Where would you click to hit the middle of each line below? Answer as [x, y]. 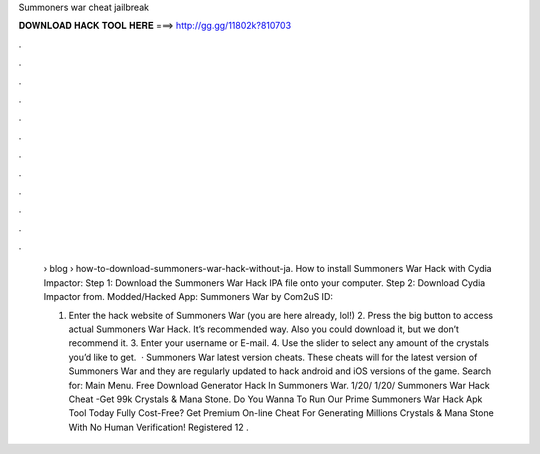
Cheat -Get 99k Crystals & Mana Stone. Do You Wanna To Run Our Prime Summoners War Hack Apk [275, 399]
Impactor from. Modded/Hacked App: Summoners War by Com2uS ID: [188, 297]
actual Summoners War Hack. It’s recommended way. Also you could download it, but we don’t [264, 329]
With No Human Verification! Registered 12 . [158, 427]
